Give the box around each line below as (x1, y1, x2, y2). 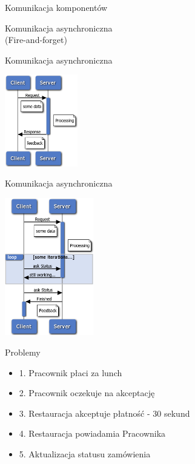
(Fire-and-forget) (5, 33, 67, 46)
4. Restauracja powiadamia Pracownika (19, 427, 166, 440)
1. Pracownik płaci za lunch (19, 366, 122, 379)
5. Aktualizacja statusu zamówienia (19, 448, 151, 460)
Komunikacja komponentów (5, 1, 108, 13)
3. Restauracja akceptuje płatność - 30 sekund (19, 406, 190, 419)
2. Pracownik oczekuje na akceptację (19, 386, 155, 399)
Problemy (5, 346, 41, 359)
